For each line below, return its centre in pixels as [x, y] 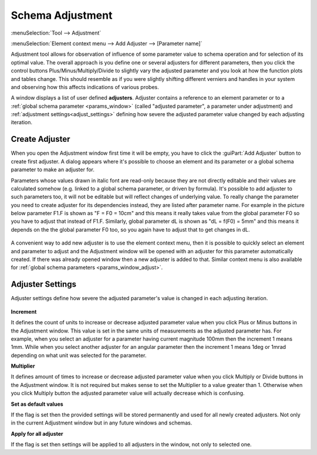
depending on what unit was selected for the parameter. [79, 355]
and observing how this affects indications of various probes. [85, 87]
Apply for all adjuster [37, 433]
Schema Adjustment [62, 15]
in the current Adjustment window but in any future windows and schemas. [102, 423]
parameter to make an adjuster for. [53, 169]
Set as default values [37, 404]
